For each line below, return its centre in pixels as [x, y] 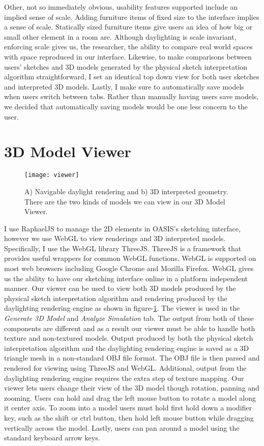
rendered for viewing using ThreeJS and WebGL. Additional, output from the [125, 368]
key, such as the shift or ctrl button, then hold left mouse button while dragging [129, 417]
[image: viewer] [52, 175]
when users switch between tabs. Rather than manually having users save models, [131, 96]
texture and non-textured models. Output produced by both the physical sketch [129, 338]
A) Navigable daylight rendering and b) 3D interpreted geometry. [126, 191]
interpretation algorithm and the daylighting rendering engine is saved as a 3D [127, 348]
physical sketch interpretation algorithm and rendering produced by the [116, 298]
